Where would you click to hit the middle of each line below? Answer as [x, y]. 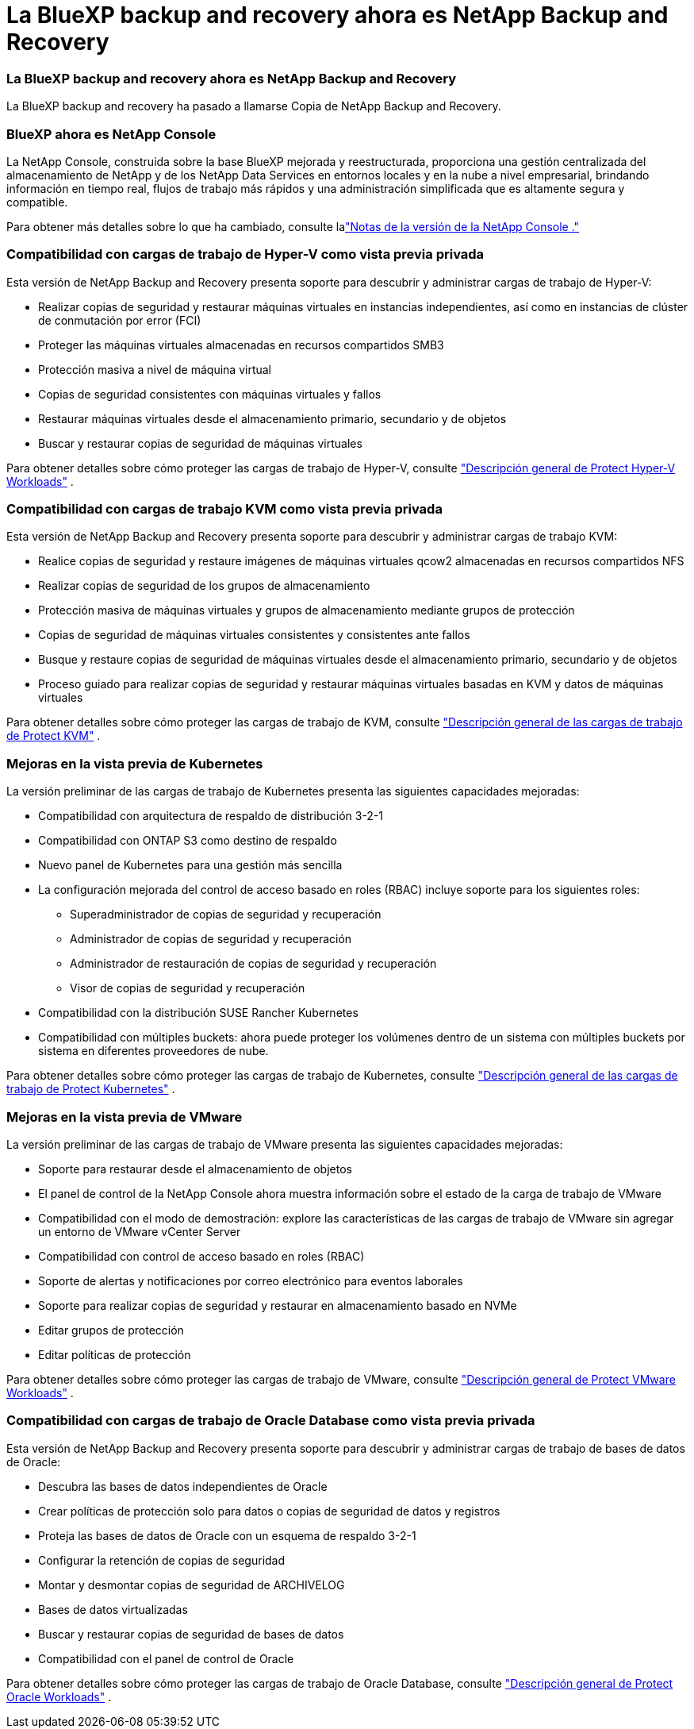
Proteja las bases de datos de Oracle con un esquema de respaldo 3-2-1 [227, 1535]
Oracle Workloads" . [59, 1696]
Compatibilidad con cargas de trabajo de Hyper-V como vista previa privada [245, 254]
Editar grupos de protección [111, 1330]
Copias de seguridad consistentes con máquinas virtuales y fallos [210, 394]
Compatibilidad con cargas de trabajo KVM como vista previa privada [224, 509]
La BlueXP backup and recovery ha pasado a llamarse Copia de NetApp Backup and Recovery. [254, 106]
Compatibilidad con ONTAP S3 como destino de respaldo [188, 841]
